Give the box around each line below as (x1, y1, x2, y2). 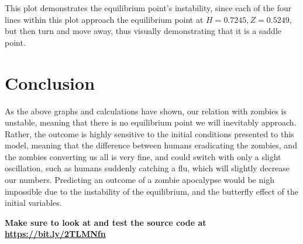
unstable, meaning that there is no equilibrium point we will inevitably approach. (5, 116, 297, 128)
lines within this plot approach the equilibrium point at (5, 13, 204, 25)
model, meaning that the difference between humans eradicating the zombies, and (5, 139, 297, 151)
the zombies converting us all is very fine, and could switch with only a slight (5, 150, 281, 162)
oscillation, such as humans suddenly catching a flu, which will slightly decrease (5, 162, 290, 174)
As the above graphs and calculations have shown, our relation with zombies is (5, 104, 287, 117)
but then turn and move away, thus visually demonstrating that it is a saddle (5, 25, 281, 37)
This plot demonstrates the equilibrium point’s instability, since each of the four (5, 2, 292, 13)
